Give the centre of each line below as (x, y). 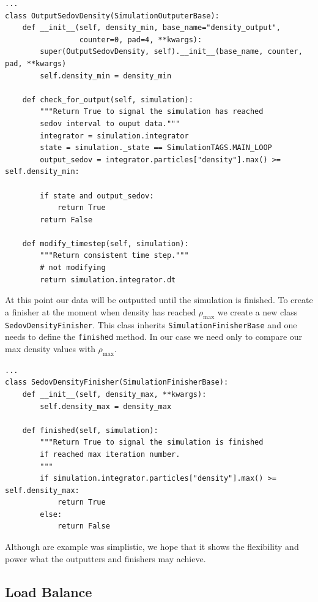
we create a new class (257, 311)
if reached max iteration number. (110, 454)
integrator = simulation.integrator (114, 136)
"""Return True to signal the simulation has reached (152, 112)
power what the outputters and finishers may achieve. (105, 558)
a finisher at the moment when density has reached (101, 311)
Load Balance (49, 591)
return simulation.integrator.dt (108, 280)
